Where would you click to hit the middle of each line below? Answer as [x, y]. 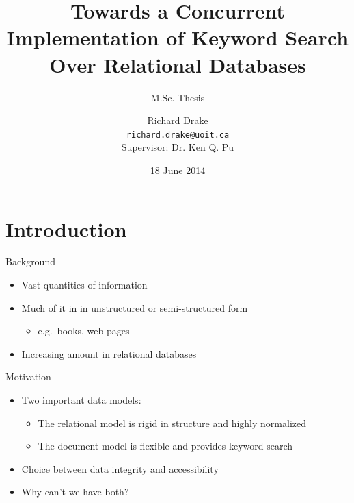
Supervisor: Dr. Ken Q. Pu [178, 147]
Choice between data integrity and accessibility [120, 468]
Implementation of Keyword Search [178, 37]
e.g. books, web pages [84, 331]
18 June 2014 [178, 170]
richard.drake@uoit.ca [178, 135]
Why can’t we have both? [75, 492]
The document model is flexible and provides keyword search [165, 446]
